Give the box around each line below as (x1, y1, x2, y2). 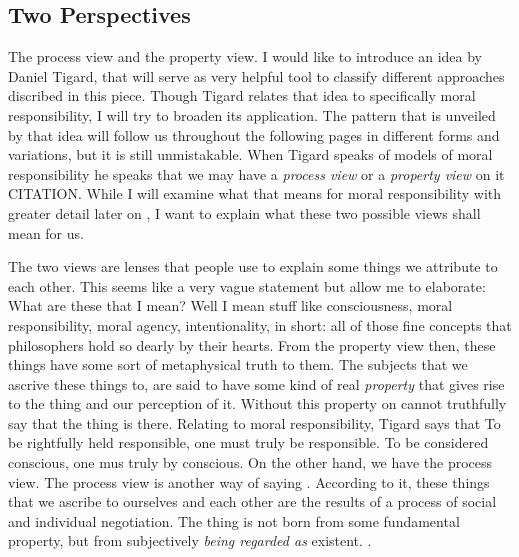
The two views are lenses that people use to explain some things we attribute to (8, 256, 498, 277)
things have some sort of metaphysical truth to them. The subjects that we (8, 354, 468, 375)
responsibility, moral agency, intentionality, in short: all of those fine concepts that (8, 314, 512, 335)
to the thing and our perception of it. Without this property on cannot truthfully (8, 393, 507, 414)
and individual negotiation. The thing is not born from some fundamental (8, 510, 460, 531)
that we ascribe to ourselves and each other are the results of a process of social (8, 491, 497, 512)
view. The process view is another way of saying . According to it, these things (8, 471, 490, 492)
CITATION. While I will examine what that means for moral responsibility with (8, 183, 502, 204)
